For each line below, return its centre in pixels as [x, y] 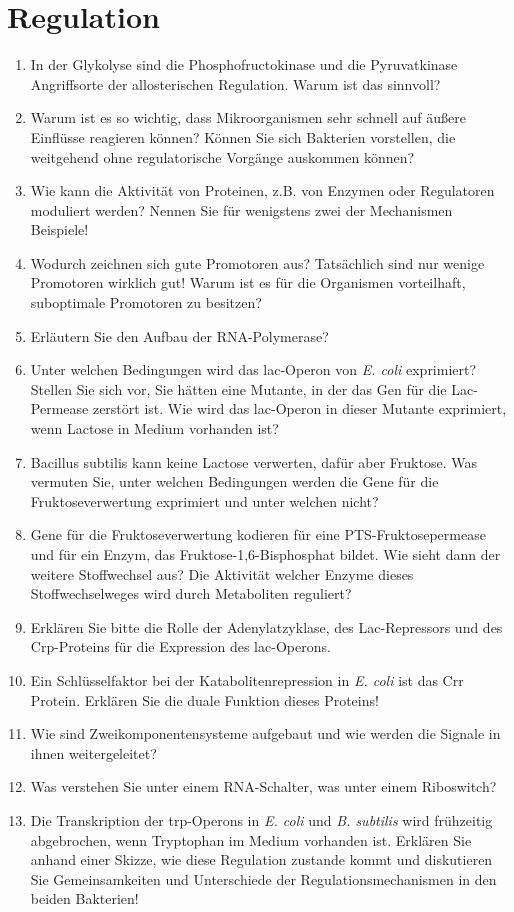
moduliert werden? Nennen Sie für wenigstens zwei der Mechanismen [241, 209]
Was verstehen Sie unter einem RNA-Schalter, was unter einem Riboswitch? [263, 786]
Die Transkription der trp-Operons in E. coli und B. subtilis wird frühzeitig [261, 819]
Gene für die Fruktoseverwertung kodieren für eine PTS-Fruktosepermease [258, 534]
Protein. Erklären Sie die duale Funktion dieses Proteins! [204, 699]
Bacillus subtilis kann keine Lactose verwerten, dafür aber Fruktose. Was [253, 461]
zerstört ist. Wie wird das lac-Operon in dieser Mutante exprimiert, [299, 408]
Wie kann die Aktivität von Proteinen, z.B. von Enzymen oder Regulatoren [262, 190]
